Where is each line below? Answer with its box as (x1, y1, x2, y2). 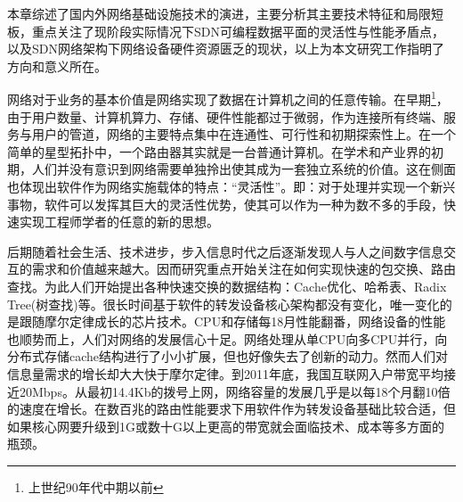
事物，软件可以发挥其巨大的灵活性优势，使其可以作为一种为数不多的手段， (7, 194, 443, 213)
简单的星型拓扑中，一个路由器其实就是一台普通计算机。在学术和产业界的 (7, 142, 431, 160)
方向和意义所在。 (7, 56, 107, 75)
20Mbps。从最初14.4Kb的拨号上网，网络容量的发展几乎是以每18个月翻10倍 (19, 382, 451, 400)
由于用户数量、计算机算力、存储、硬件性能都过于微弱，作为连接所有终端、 (7, 107, 443, 126)
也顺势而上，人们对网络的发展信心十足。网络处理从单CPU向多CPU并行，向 (7, 329, 448, 348)
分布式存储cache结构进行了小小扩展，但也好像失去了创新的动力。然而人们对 (7, 347, 449, 366)
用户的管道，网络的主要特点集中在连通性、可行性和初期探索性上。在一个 (31, 125, 456, 144)
